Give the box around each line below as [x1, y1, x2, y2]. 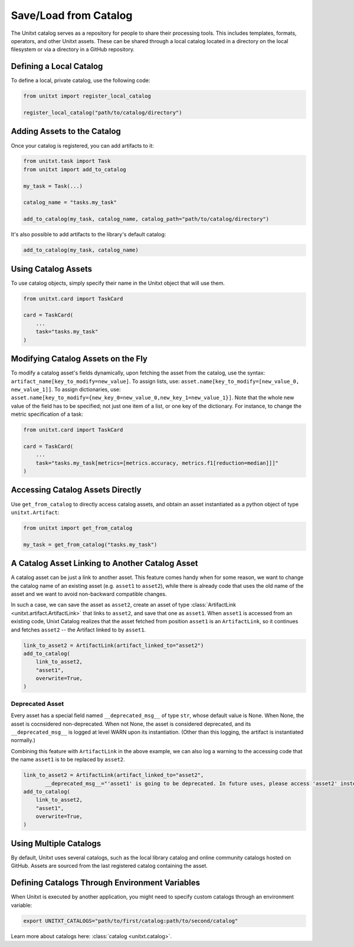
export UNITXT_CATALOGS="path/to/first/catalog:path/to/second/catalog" [23, 917, 238, 924]
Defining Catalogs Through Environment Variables [11, 878, 201, 888]
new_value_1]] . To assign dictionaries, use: [11, 386, 121, 393]
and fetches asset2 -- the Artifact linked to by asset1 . [11, 626, 146, 633]
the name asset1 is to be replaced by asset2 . [11, 756, 125, 763]
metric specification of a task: [11, 411, 84, 418]
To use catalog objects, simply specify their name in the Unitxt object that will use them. [11, 279, 225, 287]
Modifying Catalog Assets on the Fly [11, 354, 147, 364]
